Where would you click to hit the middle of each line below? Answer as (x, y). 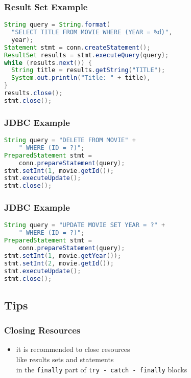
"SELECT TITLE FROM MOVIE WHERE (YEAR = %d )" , (92, 32)
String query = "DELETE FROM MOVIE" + (70, 140)
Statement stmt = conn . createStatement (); (77, 47)
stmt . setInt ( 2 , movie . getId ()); (59, 263)
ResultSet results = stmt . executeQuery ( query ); (87, 55)
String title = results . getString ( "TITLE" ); (88, 70)
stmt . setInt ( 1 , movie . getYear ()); (63, 255)
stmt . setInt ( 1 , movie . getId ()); (59, 171)
